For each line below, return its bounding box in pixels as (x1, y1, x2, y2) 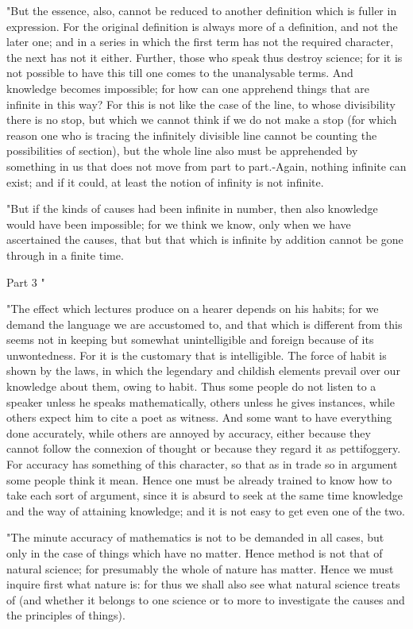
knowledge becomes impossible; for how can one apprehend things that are (6, 79, 369, 96)
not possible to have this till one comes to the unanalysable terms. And (6, 64, 353, 81)
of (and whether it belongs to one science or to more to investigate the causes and (6, 591, 405, 608)
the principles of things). (6, 607, 125, 623)
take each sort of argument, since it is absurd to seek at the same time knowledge (6, 487, 403, 504)
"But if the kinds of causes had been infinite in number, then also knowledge (6, 200, 378, 217)
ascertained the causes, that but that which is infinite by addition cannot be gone (6, 231, 403, 248)
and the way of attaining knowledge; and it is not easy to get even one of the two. (6, 502, 405, 519)
